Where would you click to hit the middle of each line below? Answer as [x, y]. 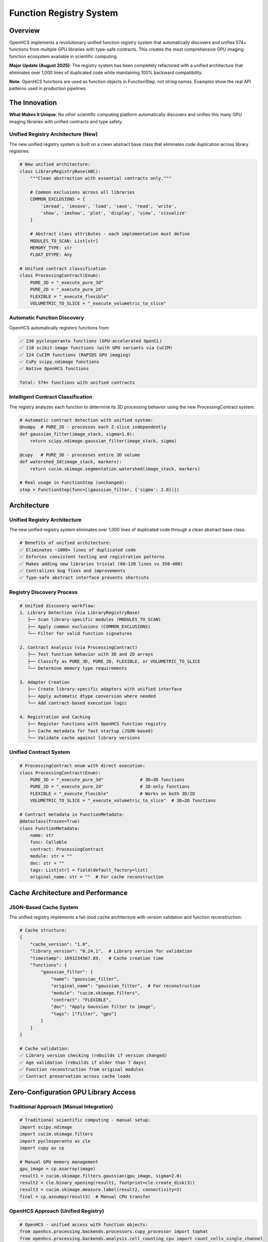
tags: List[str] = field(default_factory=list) [89, 870]
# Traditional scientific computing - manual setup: [85, 1120]
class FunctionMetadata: [50, 828]
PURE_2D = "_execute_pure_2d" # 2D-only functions [110, 787]
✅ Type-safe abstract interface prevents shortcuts [84, 578]
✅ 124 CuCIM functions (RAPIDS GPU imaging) [75, 355]
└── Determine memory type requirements [77, 668]
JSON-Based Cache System [44, 907]
